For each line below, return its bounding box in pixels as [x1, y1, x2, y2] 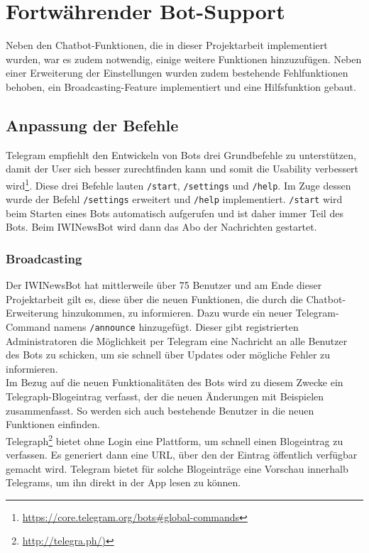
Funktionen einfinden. [6, 417, 100, 432]
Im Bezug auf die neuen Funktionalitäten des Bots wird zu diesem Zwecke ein [6, 375, 343, 390]
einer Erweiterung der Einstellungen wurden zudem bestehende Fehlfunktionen [6, 65, 348, 80]
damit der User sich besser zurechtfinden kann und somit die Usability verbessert [6, 161, 359, 176]
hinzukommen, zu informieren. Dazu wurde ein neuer [62, 305, 292, 320]
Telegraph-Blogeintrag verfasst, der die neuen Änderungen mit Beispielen [6, 389, 324, 404]
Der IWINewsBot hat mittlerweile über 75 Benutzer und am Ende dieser [6, 278, 322, 292]
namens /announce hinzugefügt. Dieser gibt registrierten [53, 319, 299, 334]
